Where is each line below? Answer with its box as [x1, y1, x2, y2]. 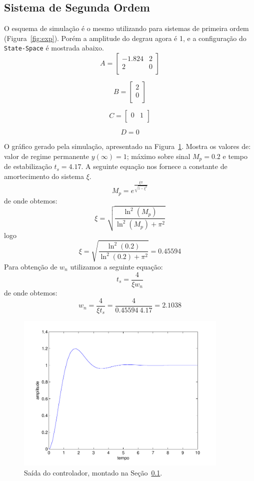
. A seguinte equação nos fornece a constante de [81, 161, 227, 171]
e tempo [222, 150, 247, 161]
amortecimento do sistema [4, 170, 84, 181]
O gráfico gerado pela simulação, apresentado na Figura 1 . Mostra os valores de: [4, 141, 251, 151]
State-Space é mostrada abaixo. [4, 42, 104, 53]
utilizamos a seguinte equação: [70, 261, 163, 271]
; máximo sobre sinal [126, 150, 190, 161]
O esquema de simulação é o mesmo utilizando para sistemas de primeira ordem [4, 23, 249, 33]
